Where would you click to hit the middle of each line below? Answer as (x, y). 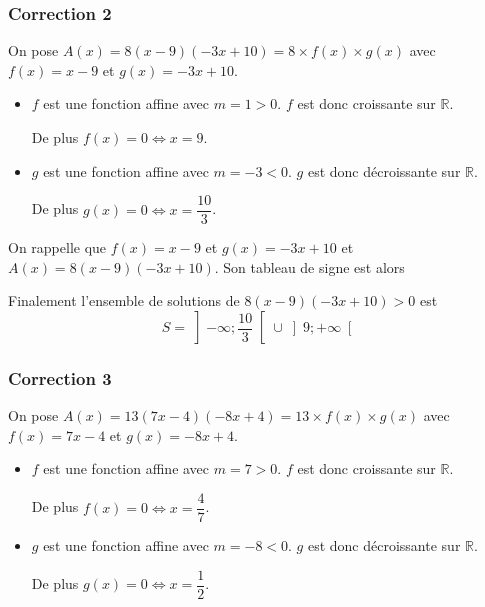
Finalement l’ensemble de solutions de (124, 300)
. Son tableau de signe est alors (309, 266)
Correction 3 (60, 377)
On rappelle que (57, 247)
